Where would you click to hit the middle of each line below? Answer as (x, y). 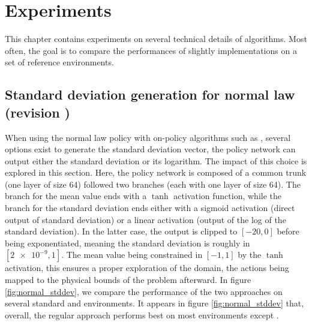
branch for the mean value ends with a (76, 196)
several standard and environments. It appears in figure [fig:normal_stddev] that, (154, 303)
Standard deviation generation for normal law (150, 94)
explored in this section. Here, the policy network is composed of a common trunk (156, 172)
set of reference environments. (59, 62)
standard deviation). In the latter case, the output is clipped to (121, 231)
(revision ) (38, 112)
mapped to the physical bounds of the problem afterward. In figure (128, 280)
